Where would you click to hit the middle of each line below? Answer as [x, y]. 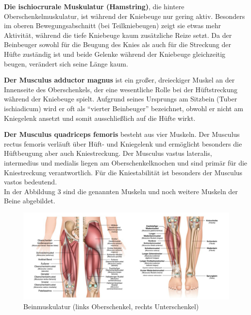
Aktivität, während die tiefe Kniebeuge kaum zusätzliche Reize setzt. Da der [118, 35]
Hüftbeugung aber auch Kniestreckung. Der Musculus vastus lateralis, [108, 153]
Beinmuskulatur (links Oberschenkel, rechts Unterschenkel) [111, 306]
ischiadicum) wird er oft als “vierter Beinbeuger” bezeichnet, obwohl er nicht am [124, 108]
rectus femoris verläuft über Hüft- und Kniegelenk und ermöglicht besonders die [123, 143]
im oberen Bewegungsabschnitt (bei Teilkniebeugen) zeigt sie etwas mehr [112, 25]
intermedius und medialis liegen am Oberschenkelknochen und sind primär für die [126, 162]
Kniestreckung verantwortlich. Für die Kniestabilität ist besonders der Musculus [123, 172]
